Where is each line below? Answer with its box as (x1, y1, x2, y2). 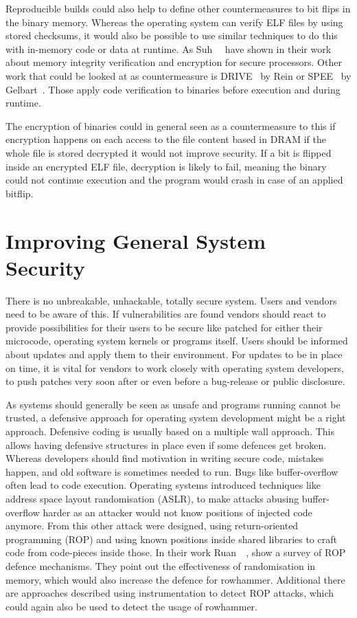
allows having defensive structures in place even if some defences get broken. (5, 437, 327, 452)
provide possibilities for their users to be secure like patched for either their (5, 320, 323, 334)
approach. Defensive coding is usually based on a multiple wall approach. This (5, 423, 335, 438)
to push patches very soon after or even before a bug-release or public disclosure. (5, 374, 345, 388)
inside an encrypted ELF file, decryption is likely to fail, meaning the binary (5, 159, 327, 173)
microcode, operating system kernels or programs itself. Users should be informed (5, 333, 348, 348)
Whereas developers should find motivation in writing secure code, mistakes (5, 451, 324, 465)
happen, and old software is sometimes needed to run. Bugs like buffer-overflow (5, 464, 338, 478)
